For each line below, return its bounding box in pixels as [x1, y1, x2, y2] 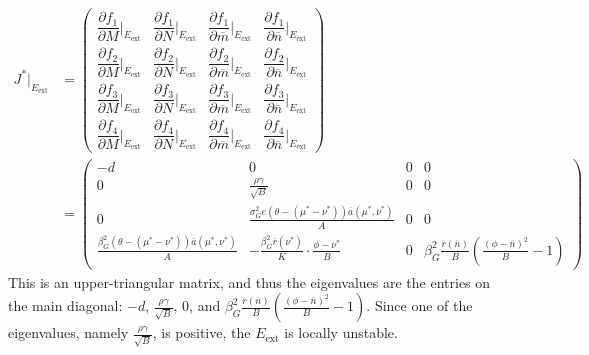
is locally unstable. [284, 322, 398, 343]
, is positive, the [152, 322, 251, 343]
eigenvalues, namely [8, 322, 129, 343]
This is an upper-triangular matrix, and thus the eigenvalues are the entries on [8, 271, 491, 292]
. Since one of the [366, 295, 473, 316]
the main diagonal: [8, 295, 123, 316]
